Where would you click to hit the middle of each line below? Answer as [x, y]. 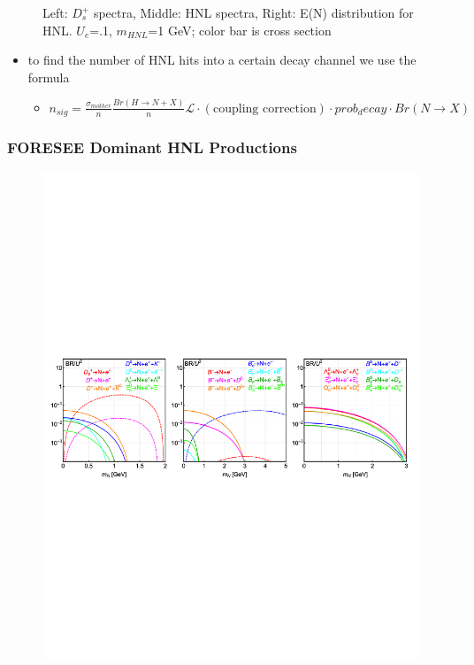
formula [49, 77]
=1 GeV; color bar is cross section [240, 30]
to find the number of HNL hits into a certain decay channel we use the [222, 60]
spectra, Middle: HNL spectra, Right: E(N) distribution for [253, 12]
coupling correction [264, 108]
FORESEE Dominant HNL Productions [152, 147]
